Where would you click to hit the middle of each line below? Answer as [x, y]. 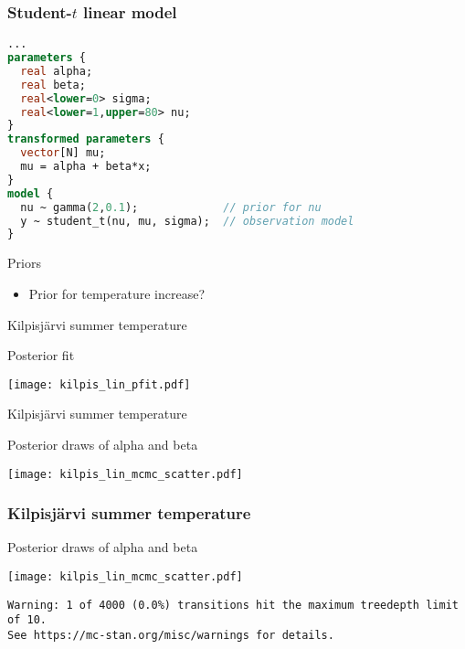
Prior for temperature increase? [117, 293]
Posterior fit [41, 355]
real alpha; [57, 71]
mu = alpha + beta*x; [86, 167]
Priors [24, 263]
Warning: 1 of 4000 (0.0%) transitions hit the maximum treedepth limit [233, 605]
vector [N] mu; [63, 153]
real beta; [53, 85]
